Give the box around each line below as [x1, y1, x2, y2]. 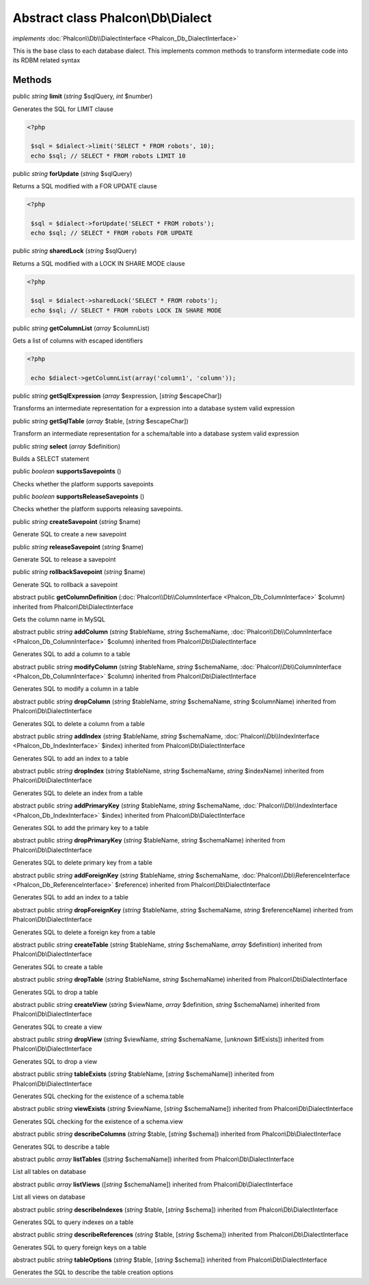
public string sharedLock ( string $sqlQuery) [12, 247, 137, 255]
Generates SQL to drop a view [12, 1057, 98, 1065]
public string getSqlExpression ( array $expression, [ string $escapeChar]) [12, 391, 222, 400]
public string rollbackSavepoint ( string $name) [12, 568, 146, 576]
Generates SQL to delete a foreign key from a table [12, 928, 156, 936]
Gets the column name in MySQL [12, 615, 106, 623]
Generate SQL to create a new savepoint [12, 530, 127, 538]
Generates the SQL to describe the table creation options [12, 1268, 174, 1277]
